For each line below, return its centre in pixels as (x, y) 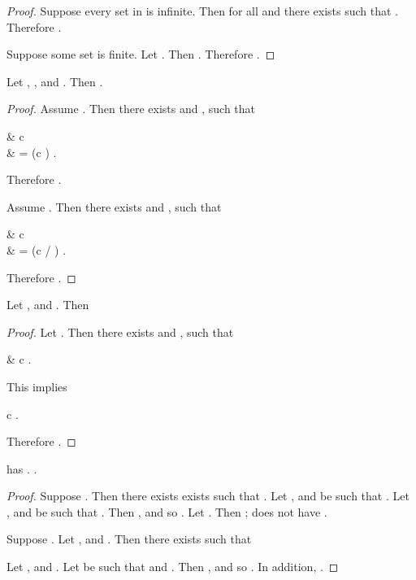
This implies (37, 386)
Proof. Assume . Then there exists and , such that (131, 109)
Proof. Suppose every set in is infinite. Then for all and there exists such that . (202, 11)
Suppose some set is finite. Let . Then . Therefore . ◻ (141, 54)
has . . (22, 468)
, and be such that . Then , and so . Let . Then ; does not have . (167, 511)
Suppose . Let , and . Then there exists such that (129, 539)
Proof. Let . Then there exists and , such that (120, 331)
